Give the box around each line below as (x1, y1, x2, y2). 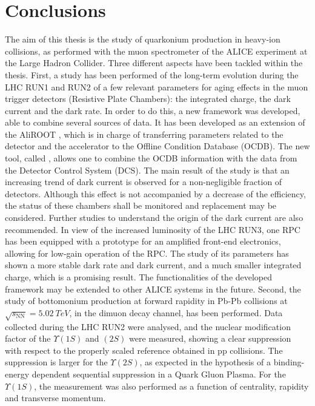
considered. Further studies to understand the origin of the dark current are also (5, 211, 303, 224)
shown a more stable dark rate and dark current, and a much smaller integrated (5, 259, 302, 271)
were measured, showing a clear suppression (129, 332, 291, 345)
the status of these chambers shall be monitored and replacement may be (5, 199, 277, 212)
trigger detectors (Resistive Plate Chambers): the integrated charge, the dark (5, 92, 291, 105)
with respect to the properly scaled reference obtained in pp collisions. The (5, 343, 283, 356)
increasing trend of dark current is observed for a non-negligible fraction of (5, 175, 282, 188)
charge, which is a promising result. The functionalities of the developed (5, 271, 273, 283)
